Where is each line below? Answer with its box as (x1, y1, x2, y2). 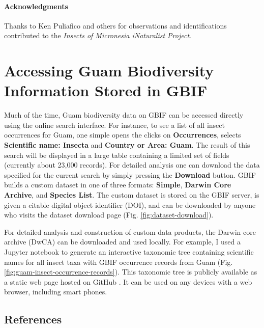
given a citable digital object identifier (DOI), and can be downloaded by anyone (4, 199, 256, 210)
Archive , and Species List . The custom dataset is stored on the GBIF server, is (4, 189, 259, 200)
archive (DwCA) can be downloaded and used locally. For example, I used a (4, 236, 241, 247)
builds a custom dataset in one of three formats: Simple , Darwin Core (4, 179, 231, 190)
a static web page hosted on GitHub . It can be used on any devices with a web (4, 276, 252, 287)
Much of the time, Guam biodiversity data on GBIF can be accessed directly (4, 110, 244, 120)
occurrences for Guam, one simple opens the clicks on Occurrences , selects (4, 129, 241, 140)
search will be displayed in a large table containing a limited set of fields (4, 149, 229, 160)
